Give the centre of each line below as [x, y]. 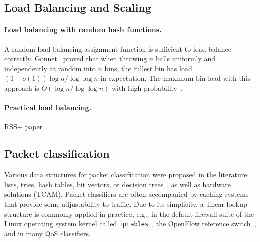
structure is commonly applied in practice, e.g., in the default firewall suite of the [129, 214]
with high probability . [147, 87]
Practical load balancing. [48, 107]
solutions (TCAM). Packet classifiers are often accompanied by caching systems [126, 194]
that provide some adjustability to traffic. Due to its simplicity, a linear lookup [126, 204]
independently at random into [50, 68]
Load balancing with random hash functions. [83, 29]
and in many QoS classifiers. [47, 233]
